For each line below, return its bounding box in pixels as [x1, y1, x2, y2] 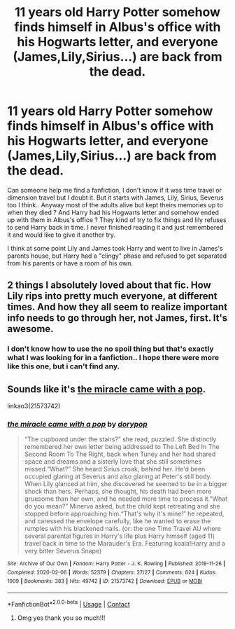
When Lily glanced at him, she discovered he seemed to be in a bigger [24, 480, 228, 488]
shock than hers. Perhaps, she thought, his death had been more [24, 488, 212, 496]
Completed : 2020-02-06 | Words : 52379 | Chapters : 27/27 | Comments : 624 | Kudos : [7, 569, 217, 576]
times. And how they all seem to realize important [7, 301, 228, 313]
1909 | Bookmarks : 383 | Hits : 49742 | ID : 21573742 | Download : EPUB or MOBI [7, 577, 203, 585]
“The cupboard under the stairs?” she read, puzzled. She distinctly [24, 435, 217, 443]
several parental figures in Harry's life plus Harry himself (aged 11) [24, 532, 215, 540]
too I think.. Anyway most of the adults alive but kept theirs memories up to [7, 200, 224, 209]
